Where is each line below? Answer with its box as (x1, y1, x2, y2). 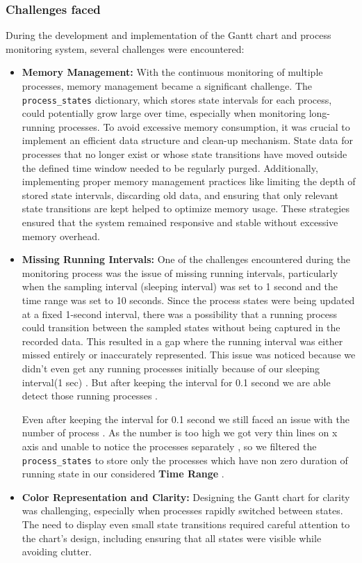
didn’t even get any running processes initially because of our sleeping (22, 360, 320, 375)
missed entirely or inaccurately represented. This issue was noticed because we (22, 347, 356, 362)
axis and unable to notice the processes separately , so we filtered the (22, 438, 317, 453)
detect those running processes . (22, 388, 158, 403)
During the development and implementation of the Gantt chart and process (6, 28, 331, 42)
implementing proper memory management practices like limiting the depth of (22, 174, 356, 189)
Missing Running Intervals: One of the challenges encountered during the (22, 252, 351, 267)
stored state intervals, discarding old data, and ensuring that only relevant (22, 187, 339, 202)
